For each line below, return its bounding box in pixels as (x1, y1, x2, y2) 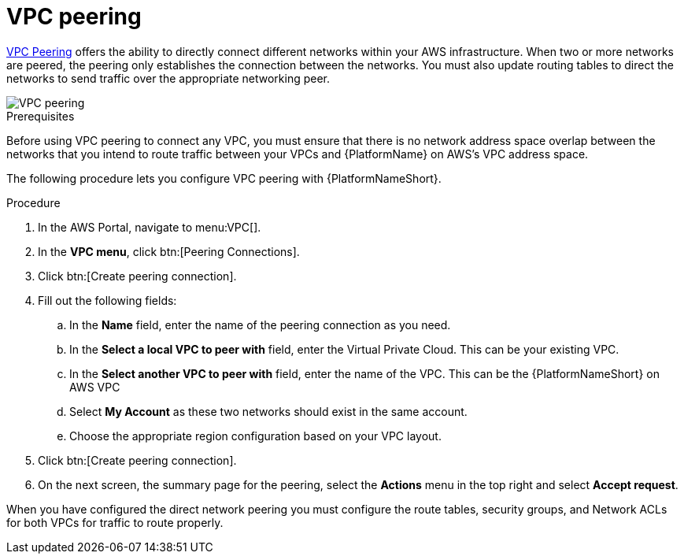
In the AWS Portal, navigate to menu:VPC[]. (38, 220, 261, 234)
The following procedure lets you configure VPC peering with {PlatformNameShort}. (6, 171, 442, 185)
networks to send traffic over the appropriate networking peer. (6, 71, 331, 85)
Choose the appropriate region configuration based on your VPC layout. (69, 428, 442, 443)
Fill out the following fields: (38, 293, 177, 307)
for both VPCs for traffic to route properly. (6, 515, 224, 529)
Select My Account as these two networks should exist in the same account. (69, 404, 468, 418)
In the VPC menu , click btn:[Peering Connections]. (38, 244, 300, 258)
